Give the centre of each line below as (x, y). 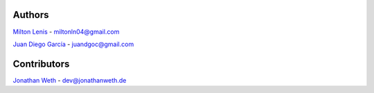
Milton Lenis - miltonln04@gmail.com (66, 32)
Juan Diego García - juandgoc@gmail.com (73, 44)
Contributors (41, 64)
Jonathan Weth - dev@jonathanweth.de (70, 80)
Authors (31, 15)
